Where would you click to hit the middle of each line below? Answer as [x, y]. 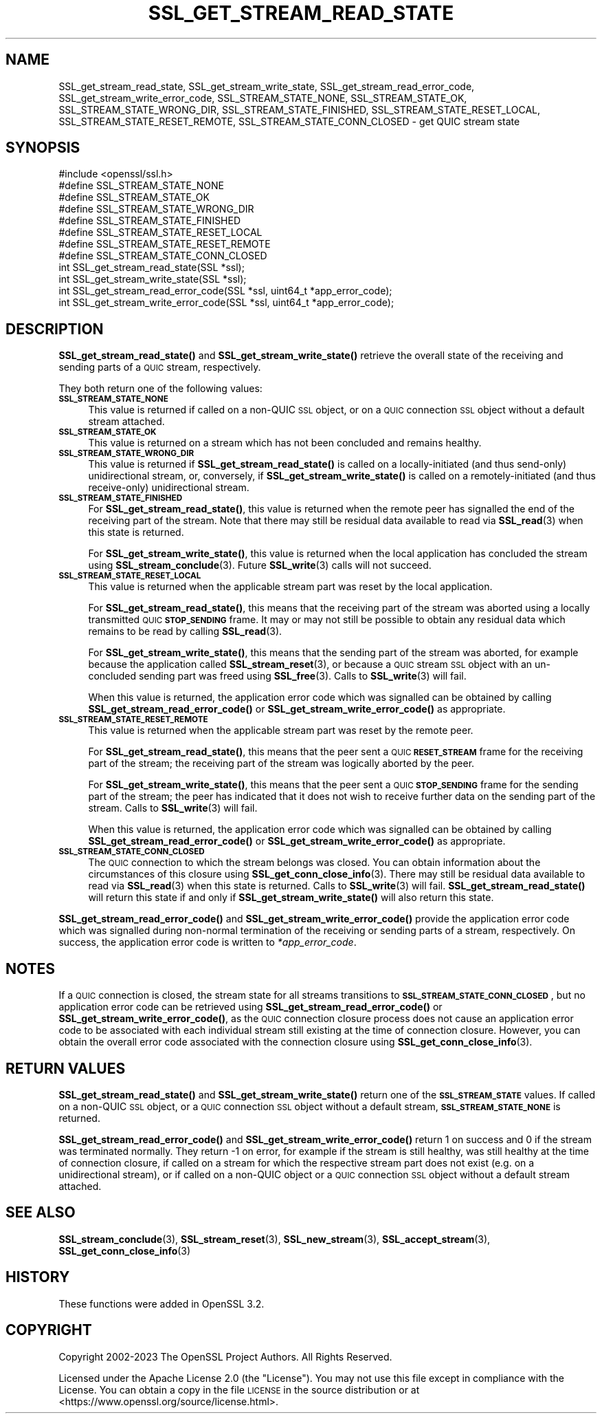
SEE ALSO [41, 1213]
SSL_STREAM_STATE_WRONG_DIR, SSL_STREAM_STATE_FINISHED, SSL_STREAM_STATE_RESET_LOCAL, [300, 109]
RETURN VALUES [66, 1068]
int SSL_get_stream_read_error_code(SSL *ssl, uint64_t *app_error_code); [225, 291]
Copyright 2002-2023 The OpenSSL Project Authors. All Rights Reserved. [225, 1356]
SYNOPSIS [43, 148]
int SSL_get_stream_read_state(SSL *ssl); [152, 268]
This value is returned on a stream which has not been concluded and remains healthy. [285, 443]
